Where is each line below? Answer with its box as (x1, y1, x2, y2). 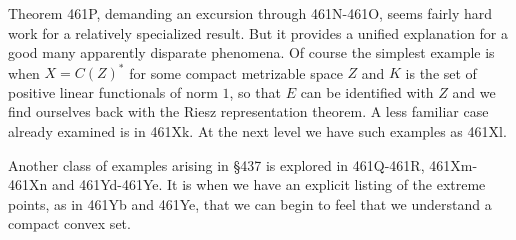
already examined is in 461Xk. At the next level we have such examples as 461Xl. (8, 121, 507, 142)
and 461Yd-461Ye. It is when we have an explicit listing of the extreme (51, 174, 486, 195)
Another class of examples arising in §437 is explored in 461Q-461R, (8, 154, 425, 175)
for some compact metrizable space (129, 62, 343, 83)
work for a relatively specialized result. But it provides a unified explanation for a (8, 22, 509, 43)
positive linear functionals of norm (8, 81, 218, 102)
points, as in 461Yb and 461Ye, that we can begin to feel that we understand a (8, 193, 492, 214)
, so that (229, 81, 281, 102)
